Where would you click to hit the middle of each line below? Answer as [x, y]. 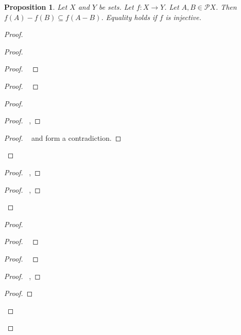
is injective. [183, 17]
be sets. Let [116, 7]
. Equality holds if [129, 17]
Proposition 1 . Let [36, 7]
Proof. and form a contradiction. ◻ [63, 137]
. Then [226, 7]
